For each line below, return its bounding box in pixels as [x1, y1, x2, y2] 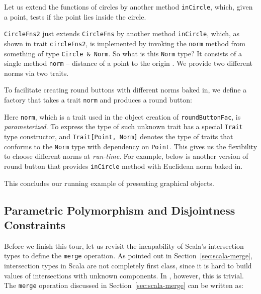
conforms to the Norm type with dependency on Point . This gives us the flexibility [4, 141, 257, 151]
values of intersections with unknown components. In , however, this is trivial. [4, 270, 244, 280]
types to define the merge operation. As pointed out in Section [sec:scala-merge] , [4, 250, 252, 261]
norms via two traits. [4, 67, 69, 78]
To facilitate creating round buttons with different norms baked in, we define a [4, 84, 247, 95]
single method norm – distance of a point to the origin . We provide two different [4, 58, 253, 68]
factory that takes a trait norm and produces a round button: [4, 94, 192, 105]
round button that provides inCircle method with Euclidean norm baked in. [4, 160, 243, 171]
